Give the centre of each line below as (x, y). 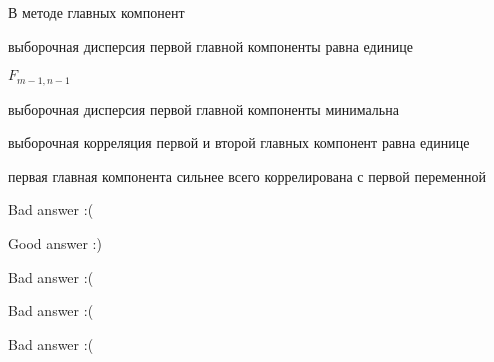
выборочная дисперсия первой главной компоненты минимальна (203, 108)
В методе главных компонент (96, 12)
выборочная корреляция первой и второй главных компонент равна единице (239, 142)
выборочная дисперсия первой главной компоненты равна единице (210, 45)
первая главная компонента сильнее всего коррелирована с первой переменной (247, 175)
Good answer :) (55, 243)
